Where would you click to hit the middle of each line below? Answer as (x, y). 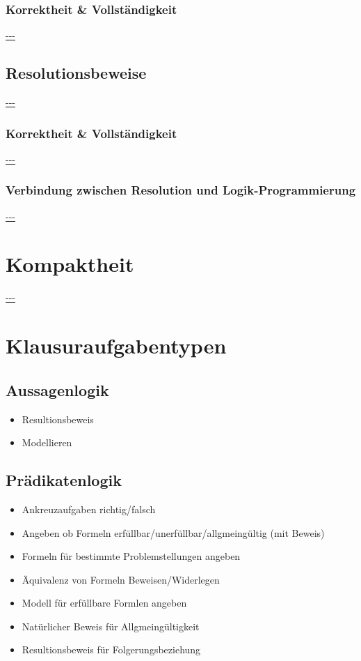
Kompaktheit (70, 264)
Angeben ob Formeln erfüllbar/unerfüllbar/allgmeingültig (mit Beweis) (173, 532)
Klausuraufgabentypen (116, 345)
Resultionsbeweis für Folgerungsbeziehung (111, 649)
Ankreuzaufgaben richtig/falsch (89, 509)
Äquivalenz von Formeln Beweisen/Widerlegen (121, 579)
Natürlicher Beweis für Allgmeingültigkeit (111, 626)
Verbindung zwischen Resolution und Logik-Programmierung (181, 190)
